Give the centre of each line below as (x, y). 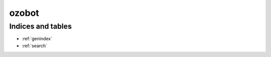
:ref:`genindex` (37, 39)
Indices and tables (41, 26)
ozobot (24, 13)
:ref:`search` (35, 46)
